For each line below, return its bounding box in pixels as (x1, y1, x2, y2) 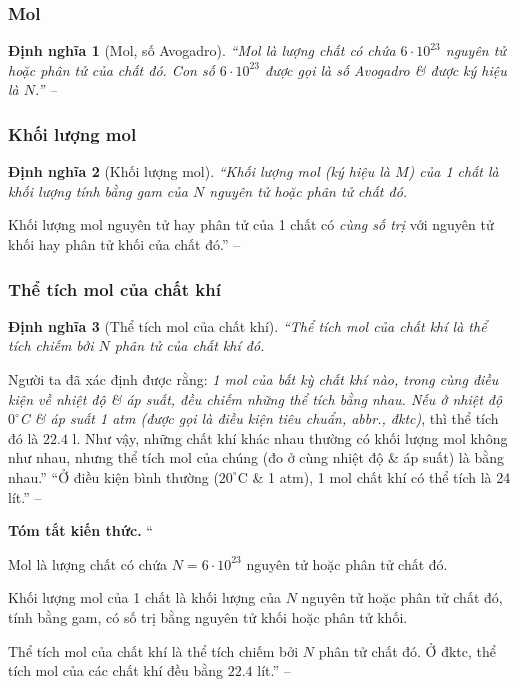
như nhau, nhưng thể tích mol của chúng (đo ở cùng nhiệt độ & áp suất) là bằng (8, 447, 504, 468)
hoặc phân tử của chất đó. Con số (8, 59, 215, 80)
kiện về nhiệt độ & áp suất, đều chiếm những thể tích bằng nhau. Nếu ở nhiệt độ (8, 388, 503, 409)
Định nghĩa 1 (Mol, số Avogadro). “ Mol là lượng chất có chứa (8, 40, 396, 61)
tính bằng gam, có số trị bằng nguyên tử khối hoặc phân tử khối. (8, 606, 408, 627)
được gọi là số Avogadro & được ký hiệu (264, 59, 507, 80)
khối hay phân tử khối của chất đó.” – (8, 234, 241, 254)
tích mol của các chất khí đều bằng (8, 660, 224, 681)
